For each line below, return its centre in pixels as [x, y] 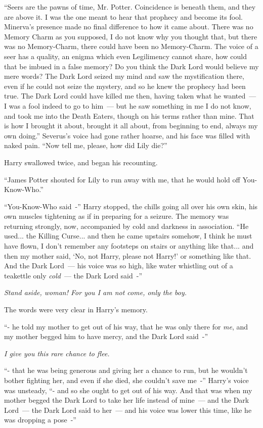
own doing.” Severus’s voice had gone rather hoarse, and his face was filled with [127, 135]
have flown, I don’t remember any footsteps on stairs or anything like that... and [129, 246]
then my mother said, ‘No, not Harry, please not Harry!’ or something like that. [128, 255]
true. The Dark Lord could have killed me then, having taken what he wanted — [130, 96]
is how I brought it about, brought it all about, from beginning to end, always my [131, 126]
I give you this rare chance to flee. [57, 353]
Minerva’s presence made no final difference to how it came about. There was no [129, 27]
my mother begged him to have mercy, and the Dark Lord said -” [106, 336]
